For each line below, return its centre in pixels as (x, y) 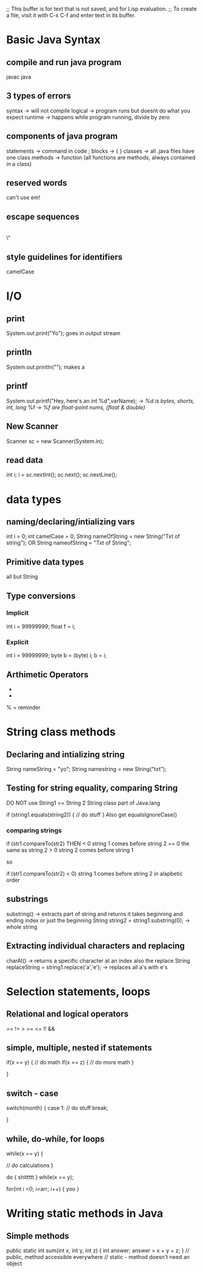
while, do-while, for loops (55, 1139)
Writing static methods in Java (85, 1214)
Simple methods (38, 1236)
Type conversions (41, 596)
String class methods (61, 732)
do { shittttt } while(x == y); (40, 1177)
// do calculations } (30, 1165)
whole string (22, 927)
